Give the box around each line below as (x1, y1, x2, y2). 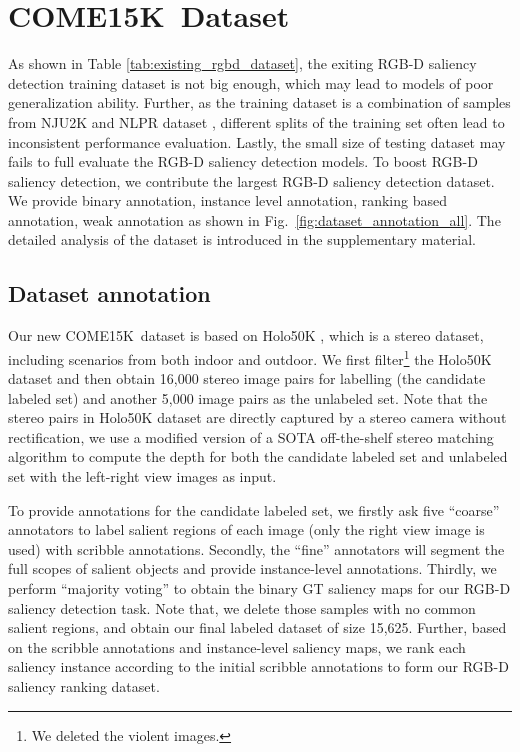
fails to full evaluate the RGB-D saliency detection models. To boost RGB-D (8, 151, 478, 172)
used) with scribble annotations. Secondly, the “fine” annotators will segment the (8, 538, 505, 559)
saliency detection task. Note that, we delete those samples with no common (8, 597, 476, 618)
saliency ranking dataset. (8, 676, 160, 697)
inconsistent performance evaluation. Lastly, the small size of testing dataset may (8, 131, 506, 152)
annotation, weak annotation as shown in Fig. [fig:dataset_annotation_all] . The (8, 209, 501, 230)
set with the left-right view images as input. (8, 466, 277, 487)
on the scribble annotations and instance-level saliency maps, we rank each (8, 636, 466, 657)
